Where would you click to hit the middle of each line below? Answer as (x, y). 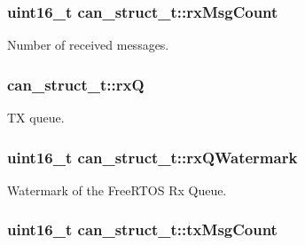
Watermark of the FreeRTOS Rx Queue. (117, 190)
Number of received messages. (88, 45)
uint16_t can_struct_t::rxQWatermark (152, 157)
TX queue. (36, 118)
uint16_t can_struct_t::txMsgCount (142, 229)
